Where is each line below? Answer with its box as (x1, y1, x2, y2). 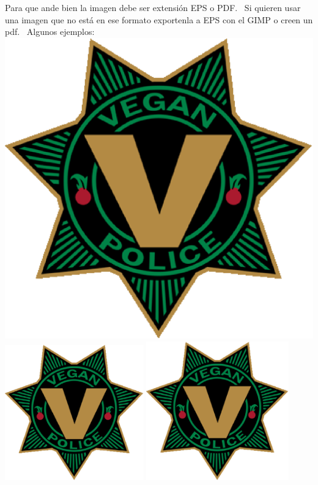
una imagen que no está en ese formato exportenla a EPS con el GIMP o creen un (5, 13, 313, 26)
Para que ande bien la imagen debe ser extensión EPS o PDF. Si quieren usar (5, 1, 301, 13)
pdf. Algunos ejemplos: (5, 25, 95, 38)
